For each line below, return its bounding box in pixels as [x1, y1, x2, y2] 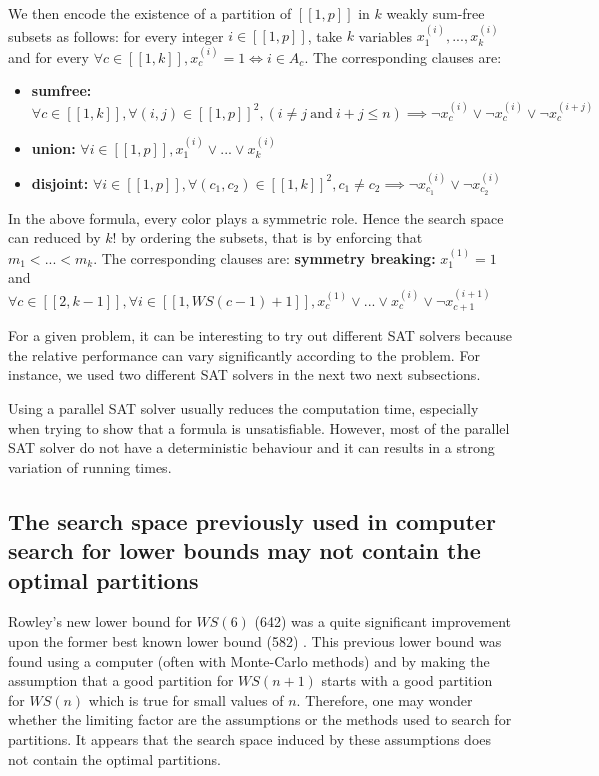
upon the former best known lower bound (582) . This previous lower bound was [8, 630, 502, 651]
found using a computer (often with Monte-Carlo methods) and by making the [8, 650, 490, 671]
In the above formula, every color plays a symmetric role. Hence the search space [8, 207, 504, 228]
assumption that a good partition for [8, 670, 234, 691]
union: [31, 137, 76, 158]
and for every [8, 46, 89, 67]
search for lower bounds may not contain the [8, 535, 481, 566]
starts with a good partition [321, 670, 493, 691]
